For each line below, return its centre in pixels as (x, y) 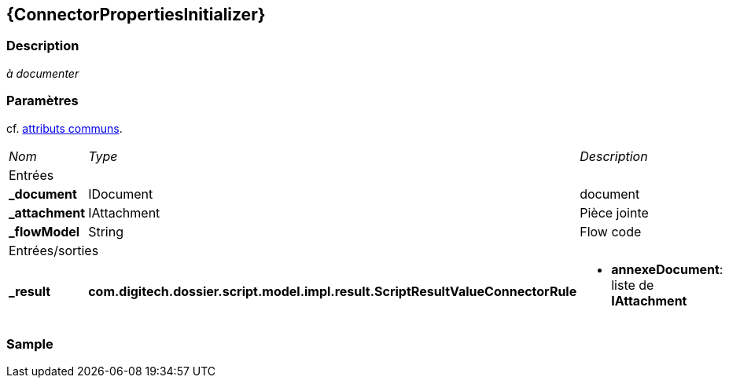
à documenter (43, 73)
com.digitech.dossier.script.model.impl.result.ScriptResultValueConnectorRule (333, 291)
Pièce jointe (614, 212)
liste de (633, 285)
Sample (30, 344)
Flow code (611, 231)
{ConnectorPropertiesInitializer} (136, 15)
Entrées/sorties (54, 250)
